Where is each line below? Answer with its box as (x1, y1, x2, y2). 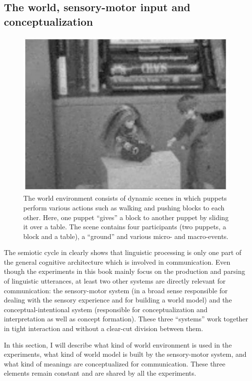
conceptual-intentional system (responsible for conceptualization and (4, 304, 208, 314)
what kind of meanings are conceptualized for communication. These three (4, 358, 226, 368)
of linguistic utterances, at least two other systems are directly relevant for (4, 276, 226, 286)
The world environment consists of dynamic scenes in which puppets (23, 193, 227, 203)
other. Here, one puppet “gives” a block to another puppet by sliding (23, 212, 229, 222)
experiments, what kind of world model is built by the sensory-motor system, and (4, 349, 247, 359)
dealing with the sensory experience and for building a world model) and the (4, 295, 232, 305)
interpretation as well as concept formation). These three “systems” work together (4, 314, 249, 324)
